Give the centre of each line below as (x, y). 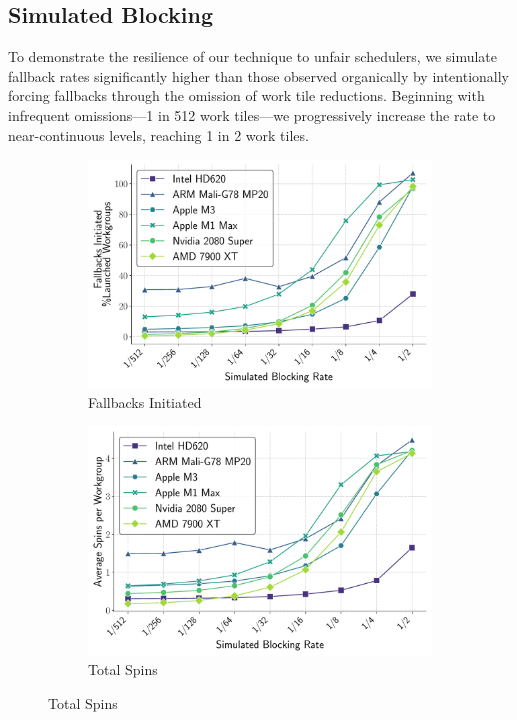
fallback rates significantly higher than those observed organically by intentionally (259, 75)
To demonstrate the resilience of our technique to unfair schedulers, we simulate (252, 56)
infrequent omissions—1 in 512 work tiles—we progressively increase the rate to (252, 114)
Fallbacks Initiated (145, 401)
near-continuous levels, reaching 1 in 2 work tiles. (158, 134)
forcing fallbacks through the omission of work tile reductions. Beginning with (246, 95)
